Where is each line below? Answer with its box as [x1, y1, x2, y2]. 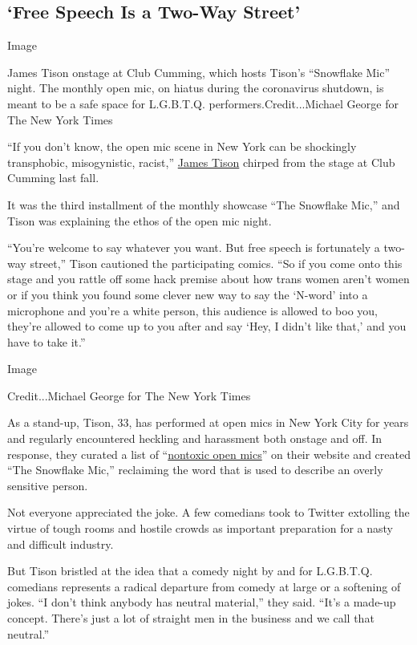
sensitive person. [7, 477, 88, 493]
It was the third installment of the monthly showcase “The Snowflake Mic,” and [7, 196, 400, 213]
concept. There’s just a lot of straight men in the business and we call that [7, 610, 374, 627]
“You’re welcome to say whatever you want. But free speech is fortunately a [7, 239, 380, 256]
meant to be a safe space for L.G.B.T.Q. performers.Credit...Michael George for [7, 95, 399, 112]
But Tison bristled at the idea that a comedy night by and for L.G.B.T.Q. [7, 562, 373, 579]
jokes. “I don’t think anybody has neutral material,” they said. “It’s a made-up [7, 594, 396, 611]
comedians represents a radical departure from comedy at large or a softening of [7, 578, 401, 594]
